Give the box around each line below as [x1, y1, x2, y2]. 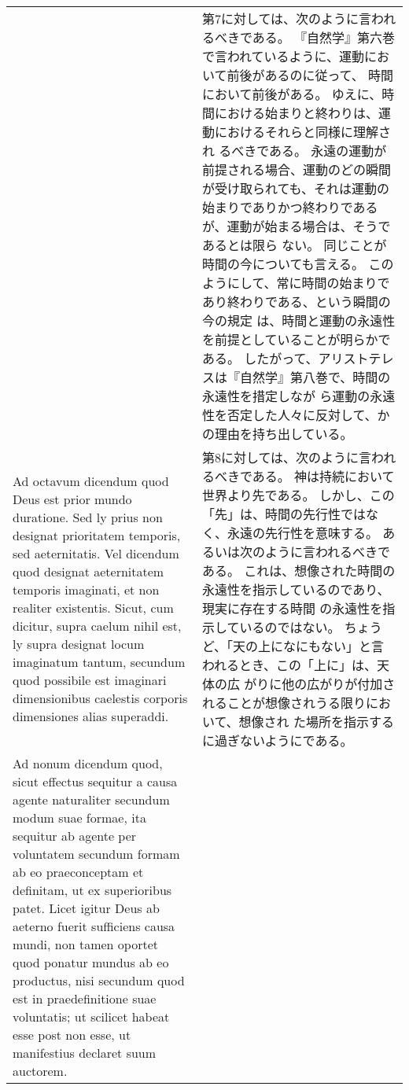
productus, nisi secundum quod [13, 971, 185, 989]
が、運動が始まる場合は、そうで [201, 217, 391, 235]
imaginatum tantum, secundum [13, 653, 186, 671]
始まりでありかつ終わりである [201, 198, 378, 216]
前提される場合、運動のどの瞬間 [201, 160, 391, 179]
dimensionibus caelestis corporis [13, 689, 188, 707]
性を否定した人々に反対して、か [201, 406, 390, 424]
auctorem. [13, 1062, 68, 1080]
